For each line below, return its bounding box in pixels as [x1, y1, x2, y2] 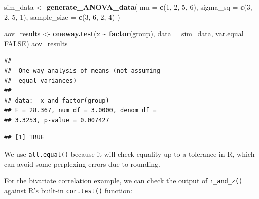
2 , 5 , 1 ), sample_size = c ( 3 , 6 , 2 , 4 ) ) [4, 11, 120, 22]
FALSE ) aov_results [4, 38, 68, 48]
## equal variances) [4, 77, 77, 84]
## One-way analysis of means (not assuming [4, 67, 160, 74]
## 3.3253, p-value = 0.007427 [4, 116, 109, 124]
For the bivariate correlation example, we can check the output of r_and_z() [4, 175, 243, 186]
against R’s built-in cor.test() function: [4, 185, 132, 196]
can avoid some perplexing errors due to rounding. [4, 158, 160, 169]
